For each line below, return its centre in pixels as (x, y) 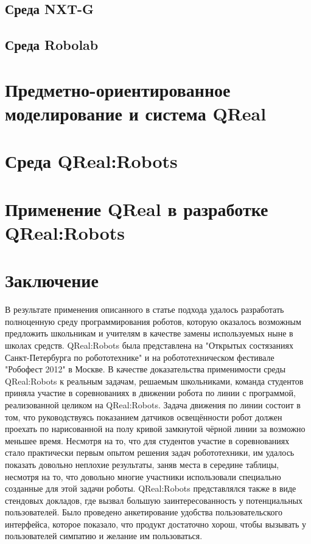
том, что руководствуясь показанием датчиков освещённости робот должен (144, 417)
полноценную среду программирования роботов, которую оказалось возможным (153, 321)
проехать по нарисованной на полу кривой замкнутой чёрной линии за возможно (155, 429)
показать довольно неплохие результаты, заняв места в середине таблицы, (142, 464)
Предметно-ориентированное (118, 89)
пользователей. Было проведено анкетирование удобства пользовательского (144, 512)
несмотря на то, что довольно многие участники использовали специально (143, 476)
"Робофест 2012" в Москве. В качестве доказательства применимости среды (145, 369)
